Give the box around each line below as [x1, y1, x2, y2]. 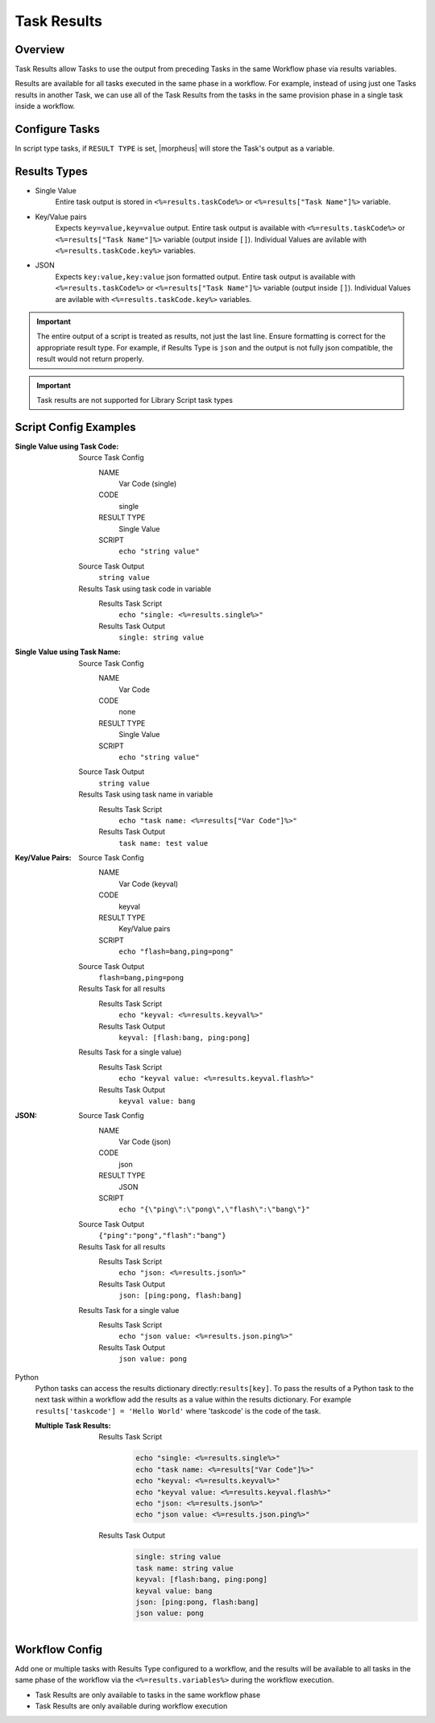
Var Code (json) [118, 1137, 172, 1147]
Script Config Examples [14, 420, 136, 434]
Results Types [14, 164, 89, 178]
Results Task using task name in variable [78, 789, 213, 799]
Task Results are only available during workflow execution [35, 1700, 228, 1711]
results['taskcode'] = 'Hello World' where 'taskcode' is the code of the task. [35, 1406, 321, 1415]
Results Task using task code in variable [78, 584, 212, 594]
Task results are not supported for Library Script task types [36, 395, 234, 404]
